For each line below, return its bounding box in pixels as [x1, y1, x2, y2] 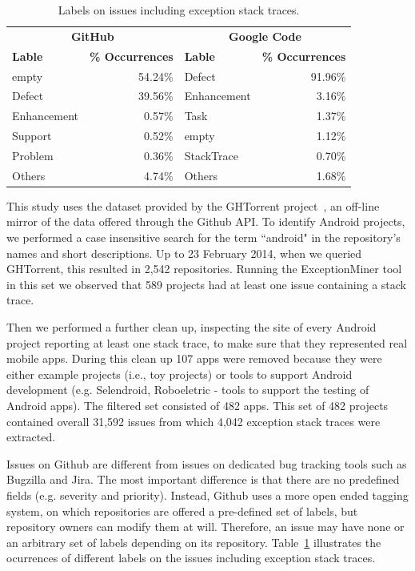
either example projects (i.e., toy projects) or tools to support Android [6, 365, 353, 382]
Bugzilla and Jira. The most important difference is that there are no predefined [6, 471, 400, 488]
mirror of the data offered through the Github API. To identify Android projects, [6, 213, 405, 230]
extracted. [6, 428, 56, 445]
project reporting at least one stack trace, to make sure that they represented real [6, 334, 408, 351]
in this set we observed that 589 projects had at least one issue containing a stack [6, 275, 406, 292]
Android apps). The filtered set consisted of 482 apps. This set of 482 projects [6, 396, 389, 413]
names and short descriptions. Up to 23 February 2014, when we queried [6, 244, 362, 261]
